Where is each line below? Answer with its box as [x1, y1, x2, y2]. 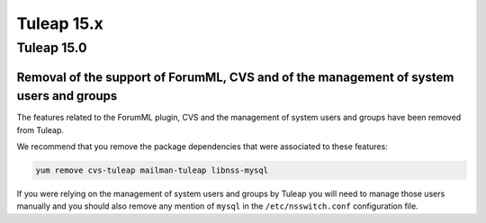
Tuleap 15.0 [16, 40, 87, 56]
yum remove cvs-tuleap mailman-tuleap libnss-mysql [35, 165, 269, 175]
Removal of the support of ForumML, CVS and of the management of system [16, 69, 454, 85]
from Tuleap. [16, 124, 65, 135]
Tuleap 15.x [16, 13, 103, 33]
